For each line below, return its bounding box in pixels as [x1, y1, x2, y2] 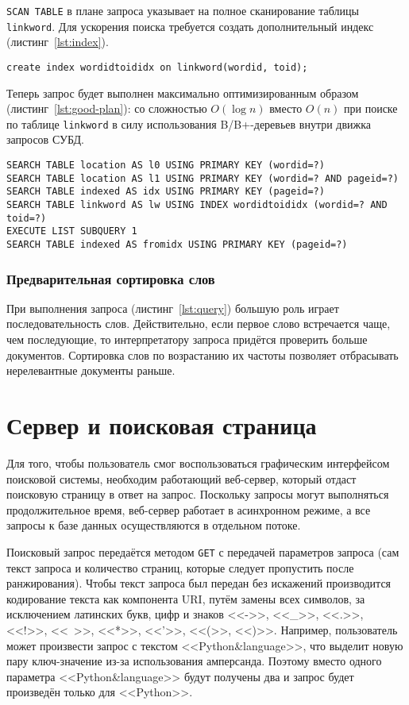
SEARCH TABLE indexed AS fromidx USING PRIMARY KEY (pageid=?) [6, 238, 348, 250]
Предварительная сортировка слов [6, 268, 215, 288]
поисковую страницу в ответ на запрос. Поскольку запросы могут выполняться [6, 486, 389, 503]
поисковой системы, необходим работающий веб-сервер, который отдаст [6, 470, 357, 487]
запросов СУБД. [6, 131, 84, 148]
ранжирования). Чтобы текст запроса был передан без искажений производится [6, 575, 392, 591]
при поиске [344, 100, 398, 117]
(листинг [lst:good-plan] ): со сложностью [6, 100, 207, 117]
